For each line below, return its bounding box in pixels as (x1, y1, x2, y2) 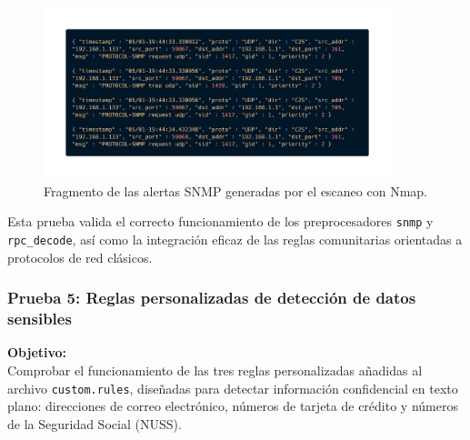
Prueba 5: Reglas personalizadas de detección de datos (7, 286, 416, 309)
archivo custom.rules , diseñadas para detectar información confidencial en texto (7, 378, 458, 397)
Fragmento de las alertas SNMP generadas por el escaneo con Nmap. (44, 181, 427, 200)
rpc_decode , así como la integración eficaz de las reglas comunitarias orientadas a (7, 230, 463, 249)
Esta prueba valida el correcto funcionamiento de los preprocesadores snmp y (7, 212, 434, 231)
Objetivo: (7, 343, 67, 362)
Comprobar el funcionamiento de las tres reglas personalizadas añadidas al (7, 361, 423, 380)
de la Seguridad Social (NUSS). (7, 414, 182, 433)
